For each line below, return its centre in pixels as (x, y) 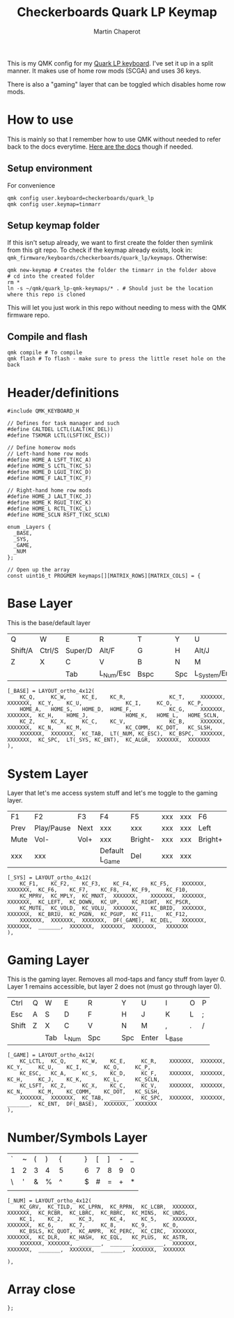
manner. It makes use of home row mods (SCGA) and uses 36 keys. (104, 70)
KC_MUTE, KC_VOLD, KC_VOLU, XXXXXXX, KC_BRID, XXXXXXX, (114, 908)
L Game (110, 860)
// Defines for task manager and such (63, 424)
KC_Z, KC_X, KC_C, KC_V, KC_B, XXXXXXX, (123, 722)
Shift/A (22, 651)
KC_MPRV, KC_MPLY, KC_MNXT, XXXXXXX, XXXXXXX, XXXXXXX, (114, 896)
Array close (41, 1289)
